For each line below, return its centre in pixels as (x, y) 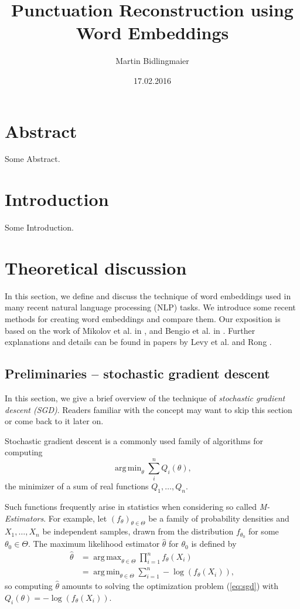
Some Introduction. (39, 227)
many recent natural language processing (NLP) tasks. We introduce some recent (150, 307)
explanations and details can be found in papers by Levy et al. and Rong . (138, 342)
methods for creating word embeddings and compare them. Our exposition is (143, 319)
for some (263, 531)
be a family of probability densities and (219, 518)
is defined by (214, 544)
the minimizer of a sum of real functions (77, 486)
